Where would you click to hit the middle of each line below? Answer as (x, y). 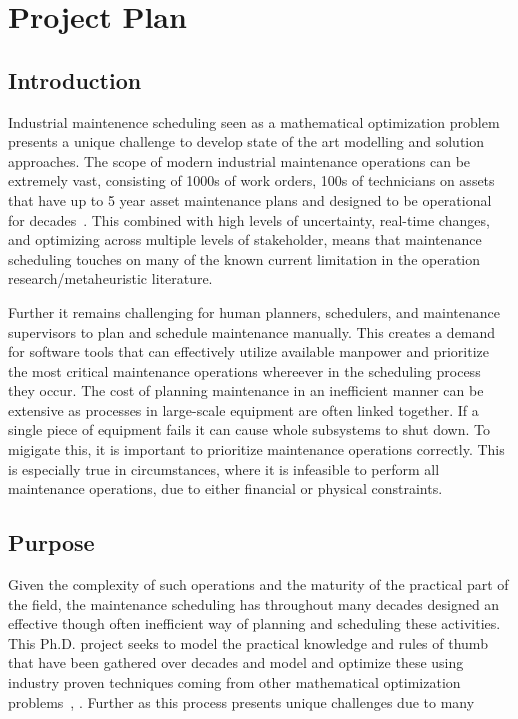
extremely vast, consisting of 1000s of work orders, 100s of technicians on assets (251, 180)
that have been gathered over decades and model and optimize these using (236, 662)
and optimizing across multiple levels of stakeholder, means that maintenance (245, 239)
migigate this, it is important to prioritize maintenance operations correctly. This (256, 449)
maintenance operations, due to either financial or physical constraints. (225, 488)
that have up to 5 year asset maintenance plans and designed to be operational (250, 199)
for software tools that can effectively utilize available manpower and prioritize (248, 351)
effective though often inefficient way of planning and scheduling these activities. (254, 623)
